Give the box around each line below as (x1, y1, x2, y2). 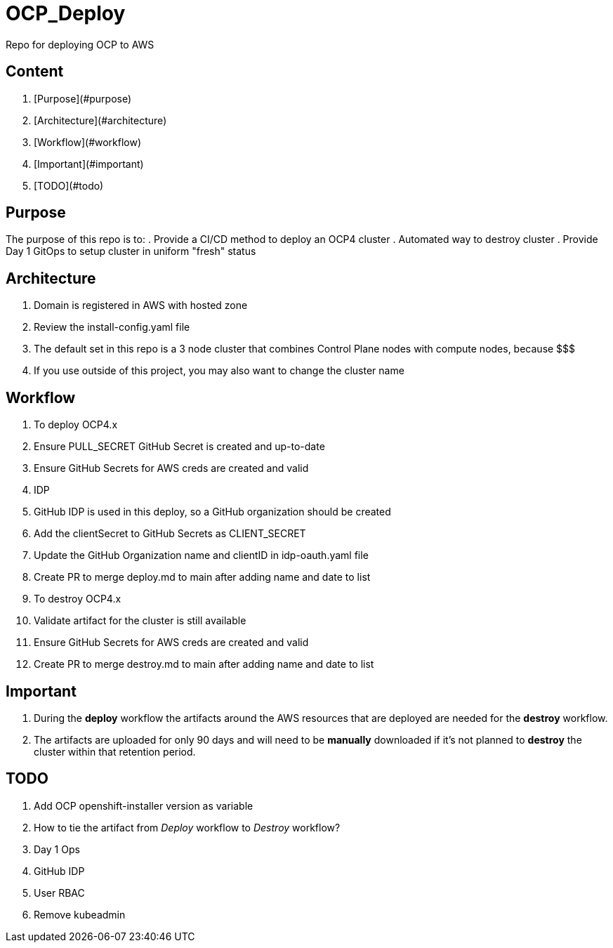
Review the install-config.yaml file (34, 321, 190, 334)
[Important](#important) (34, 157, 144, 170)
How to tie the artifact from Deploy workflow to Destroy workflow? (34, 821, 341, 834)
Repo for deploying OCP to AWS (6, 38, 154, 51)
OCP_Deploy (6, 1, 126, 25)
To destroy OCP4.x (34, 593, 121, 605)
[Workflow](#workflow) (34, 136, 142, 148)
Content (6, 62, 64, 81)
